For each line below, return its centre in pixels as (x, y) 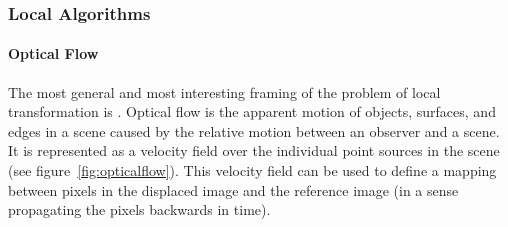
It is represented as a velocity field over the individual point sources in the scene (254, 150)
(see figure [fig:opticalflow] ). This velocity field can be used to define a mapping (252, 170)
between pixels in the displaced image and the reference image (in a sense (233, 189)
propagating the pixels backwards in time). (139, 209)
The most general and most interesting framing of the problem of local (224, 91)
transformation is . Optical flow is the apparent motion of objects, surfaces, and (252, 111)
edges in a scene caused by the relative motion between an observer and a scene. (254, 130)
